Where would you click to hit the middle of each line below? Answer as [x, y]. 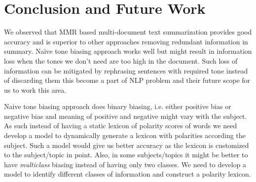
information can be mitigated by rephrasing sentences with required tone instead [126, 70]
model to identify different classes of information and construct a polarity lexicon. [128, 174]
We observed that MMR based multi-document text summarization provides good [128, 32]
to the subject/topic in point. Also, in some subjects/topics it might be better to [126, 155]
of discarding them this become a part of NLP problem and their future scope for [127, 80]
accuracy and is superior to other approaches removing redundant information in [126, 41]
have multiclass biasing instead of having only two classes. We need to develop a [125, 164]
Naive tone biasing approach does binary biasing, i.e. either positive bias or [118, 106]
